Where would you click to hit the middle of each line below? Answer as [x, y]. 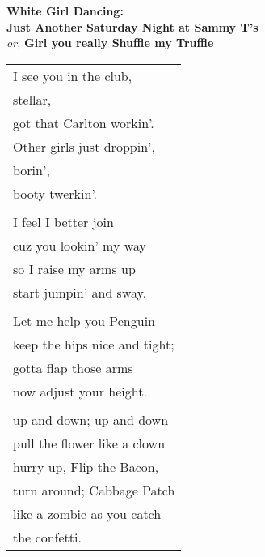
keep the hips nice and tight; [94, 344]
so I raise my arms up [74, 268]
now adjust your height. [80, 391]
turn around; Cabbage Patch [94, 490]
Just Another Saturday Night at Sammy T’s [132, 26]
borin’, [32, 169]
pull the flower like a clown [89, 443]
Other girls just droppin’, [84, 146]
